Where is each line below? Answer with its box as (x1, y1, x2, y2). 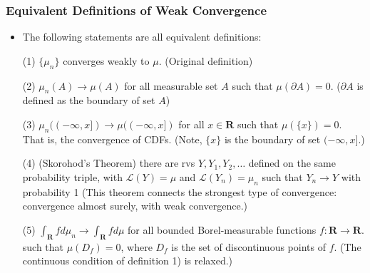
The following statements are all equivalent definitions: (22, 29, 262, 44)
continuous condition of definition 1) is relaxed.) (22, 253, 233, 268)
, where (120, 239, 153, 254)
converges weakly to (63, 53, 150, 68)
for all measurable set (124, 78, 218, 93)
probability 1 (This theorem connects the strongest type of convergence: (22, 184, 337, 199)
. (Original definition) (158, 53, 253, 68)
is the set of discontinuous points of (171, 239, 326, 254)
